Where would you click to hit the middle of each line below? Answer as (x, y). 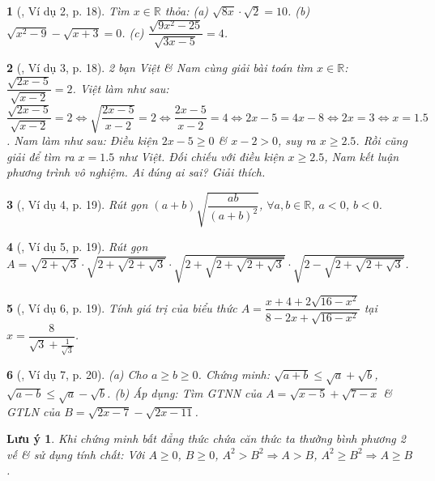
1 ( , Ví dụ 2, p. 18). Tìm (68, 11)
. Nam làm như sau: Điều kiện (82, 140)
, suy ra (297, 140)
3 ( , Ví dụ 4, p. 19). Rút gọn (77, 204)
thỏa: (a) (187, 11)
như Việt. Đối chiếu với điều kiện (201, 156)
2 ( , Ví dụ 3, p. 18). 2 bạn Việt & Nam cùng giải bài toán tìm (160, 67)
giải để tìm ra (41, 156)
